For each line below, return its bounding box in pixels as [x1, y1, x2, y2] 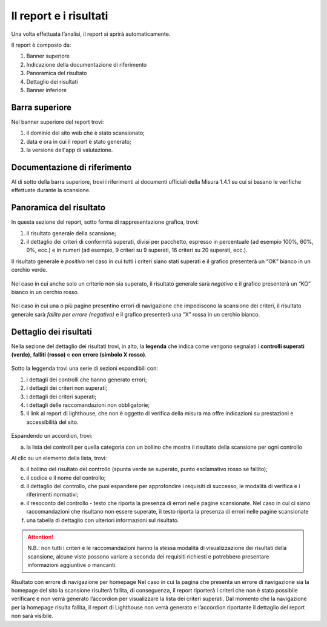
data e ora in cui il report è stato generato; [26, 138, 131, 145]
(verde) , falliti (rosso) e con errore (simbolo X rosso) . [11, 350, 147, 358]
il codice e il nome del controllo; [26, 474, 106, 481]
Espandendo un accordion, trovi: [11, 432, 93, 440]
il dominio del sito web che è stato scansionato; [26, 129, 145, 136]
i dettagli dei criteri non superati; [26, 384, 108, 392]
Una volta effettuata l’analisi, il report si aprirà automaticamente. [11, 30, 171, 38]
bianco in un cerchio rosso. [11, 288, 79, 295]
